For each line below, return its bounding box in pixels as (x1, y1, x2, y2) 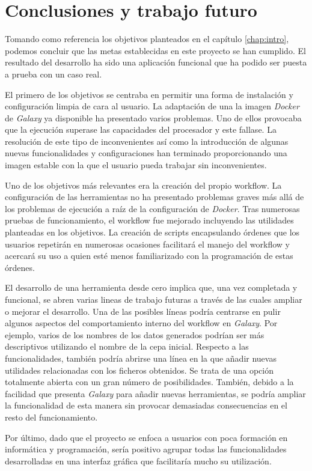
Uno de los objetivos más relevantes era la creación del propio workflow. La (5, 178, 282, 191)
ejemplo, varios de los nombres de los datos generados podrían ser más (5, 328, 265, 341)
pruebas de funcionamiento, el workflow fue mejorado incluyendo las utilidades (5, 214, 294, 226)
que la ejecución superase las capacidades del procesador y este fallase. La (5, 123, 277, 136)
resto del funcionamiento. (5, 410, 98, 423)
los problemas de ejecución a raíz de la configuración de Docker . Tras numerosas (5, 202, 300, 214)
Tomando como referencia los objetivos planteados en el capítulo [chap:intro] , (5, 32, 289, 45)
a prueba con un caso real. (5, 67, 102, 80)
